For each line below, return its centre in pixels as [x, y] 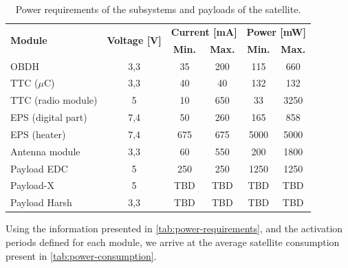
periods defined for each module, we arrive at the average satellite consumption [173, 242]
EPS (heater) [38, 134]
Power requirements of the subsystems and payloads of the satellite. [158, 9]
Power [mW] [276, 31]
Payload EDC [39, 168]
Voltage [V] [134, 40]
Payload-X [32, 185]
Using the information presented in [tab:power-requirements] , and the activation [174, 228]
